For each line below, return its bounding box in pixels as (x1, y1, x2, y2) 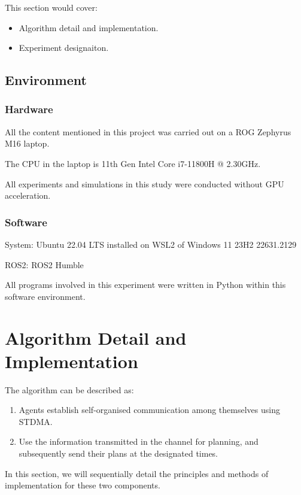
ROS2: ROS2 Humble (5, 258, 84, 271)
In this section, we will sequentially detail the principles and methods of (5, 467, 269, 479)
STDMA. (19, 415, 53, 427)
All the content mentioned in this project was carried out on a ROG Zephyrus (5, 125, 291, 138)
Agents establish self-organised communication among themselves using (19, 403, 280, 416)
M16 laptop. (5, 137, 50, 150)
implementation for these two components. (5, 479, 160, 491)
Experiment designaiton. (19, 41, 109, 54)
